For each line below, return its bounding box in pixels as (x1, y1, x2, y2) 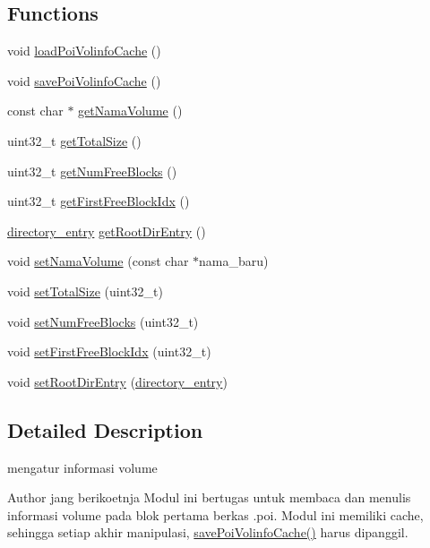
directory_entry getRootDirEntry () (7, 221, 206, 240)
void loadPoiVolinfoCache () (7, 41, 161, 60)
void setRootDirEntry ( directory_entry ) (7, 372, 228, 390)
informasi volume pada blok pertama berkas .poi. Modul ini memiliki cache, (7, 505, 424, 524)
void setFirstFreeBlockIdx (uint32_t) (7, 342, 211, 361)
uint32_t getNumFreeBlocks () (7, 161, 177, 180)
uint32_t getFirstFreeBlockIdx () (7, 192, 190, 210)
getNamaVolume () (78, 101, 183, 120)
